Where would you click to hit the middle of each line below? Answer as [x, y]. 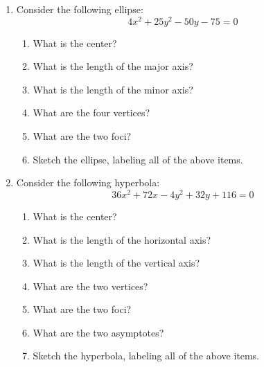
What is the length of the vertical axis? [116, 263]
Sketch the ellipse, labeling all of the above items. [138, 159]
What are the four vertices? [91, 113]
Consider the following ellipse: [80, 9]
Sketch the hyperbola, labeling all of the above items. [146, 356]
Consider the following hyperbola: [88, 182]
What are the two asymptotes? [98, 332]
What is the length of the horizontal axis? [122, 239]
